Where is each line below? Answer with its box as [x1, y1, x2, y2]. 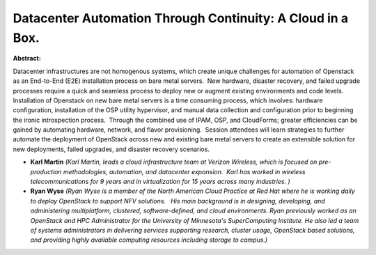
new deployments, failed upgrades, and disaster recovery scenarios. [13, 145, 210, 153]
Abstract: [13, 54, 41, 63]
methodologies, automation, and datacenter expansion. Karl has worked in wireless [63, 167, 306, 176]
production [30, 167, 62, 176]
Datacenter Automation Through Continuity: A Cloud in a [13, 10, 348, 26]
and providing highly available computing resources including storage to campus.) [30, 235, 268, 244]
